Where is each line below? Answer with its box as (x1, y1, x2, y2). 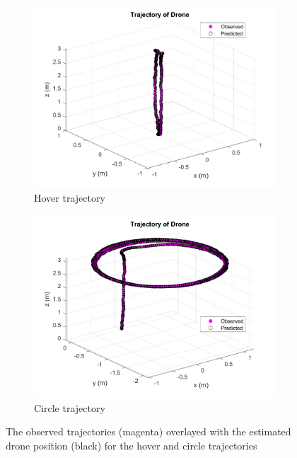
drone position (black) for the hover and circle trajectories (6, 437, 257, 452)
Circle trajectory (34, 400, 105, 415)
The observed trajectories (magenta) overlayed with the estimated (6, 424, 291, 439)
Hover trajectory (34, 190, 105, 205)
